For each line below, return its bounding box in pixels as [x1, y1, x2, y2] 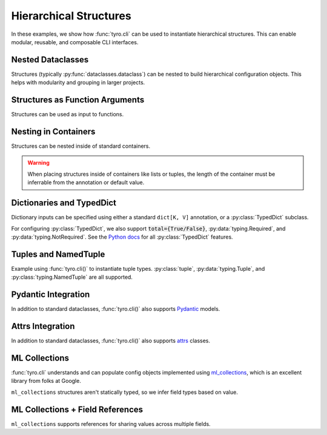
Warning [27, 159, 50, 167]
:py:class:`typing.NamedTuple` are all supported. [11, 273, 133, 281]
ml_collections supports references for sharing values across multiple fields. [11, 420, 211, 427]
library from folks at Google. [11, 377, 81, 385]
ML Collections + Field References [11, 404, 144, 414]
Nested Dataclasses [11, 55, 89, 65]
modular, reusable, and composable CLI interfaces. [11, 38, 139, 45]
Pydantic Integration [11, 290, 90, 300]
